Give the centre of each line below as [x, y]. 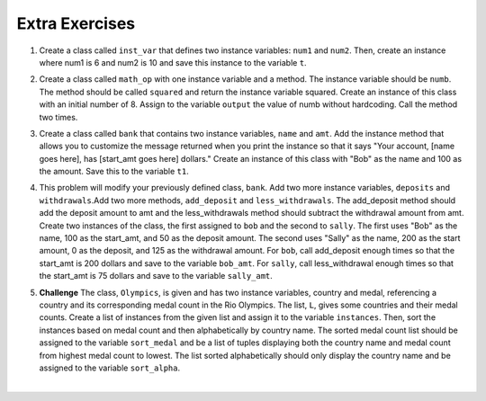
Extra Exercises [76, 23]
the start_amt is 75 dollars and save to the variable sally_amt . [156, 276]
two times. [58, 117]
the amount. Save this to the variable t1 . [114, 172]
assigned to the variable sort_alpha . [110, 368]
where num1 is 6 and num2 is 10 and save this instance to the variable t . [173, 62]
